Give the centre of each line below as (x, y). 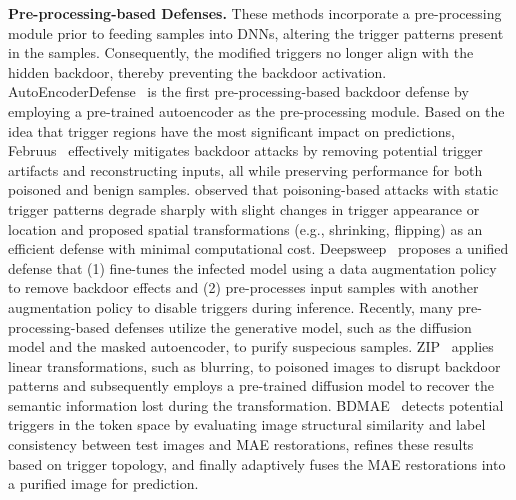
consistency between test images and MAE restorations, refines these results (241, 444)
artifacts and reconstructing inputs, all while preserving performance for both (245, 169)
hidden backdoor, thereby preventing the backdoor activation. (197, 71)
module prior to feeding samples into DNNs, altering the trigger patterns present (256, 32)
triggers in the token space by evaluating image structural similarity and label (247, 424)
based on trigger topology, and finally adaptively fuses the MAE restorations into (257, 463)
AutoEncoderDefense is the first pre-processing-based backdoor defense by (238, 91)
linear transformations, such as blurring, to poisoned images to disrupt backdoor (254, 365)
